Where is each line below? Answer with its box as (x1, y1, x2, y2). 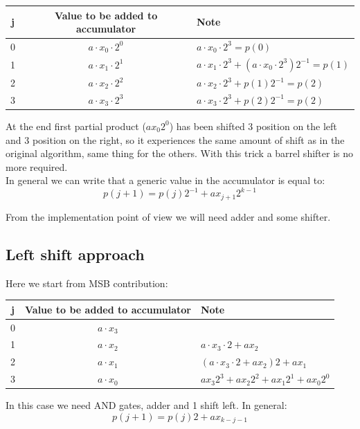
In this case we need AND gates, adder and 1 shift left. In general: (6, 398, 287, 412)
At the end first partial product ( (6, 118, 146, 133)
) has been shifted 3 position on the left (169, 118, 337, 133)
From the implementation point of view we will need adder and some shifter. (6, 209, 331, 223)
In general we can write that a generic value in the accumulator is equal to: (6, 173, 325, 188)
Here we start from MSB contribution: (6, 275, 168, 290)
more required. (6, 159, 68, 174)
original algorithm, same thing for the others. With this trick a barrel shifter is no (6, 146, 354, 161)
